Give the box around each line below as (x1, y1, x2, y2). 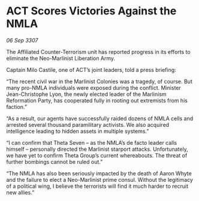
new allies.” (6, 188, 35, 196)
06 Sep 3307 (6, 36, 38, 44)
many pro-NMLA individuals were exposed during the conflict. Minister (6, 84, 182, 91)
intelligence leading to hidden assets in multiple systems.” (6, 127, 149, 135)
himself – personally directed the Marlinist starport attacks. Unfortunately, (6, 145, 189, 153)
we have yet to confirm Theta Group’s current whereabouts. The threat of (6, 151, 188, 159)
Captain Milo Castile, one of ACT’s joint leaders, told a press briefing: (6, 66, 177, 73)
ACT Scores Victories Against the (6, 4, 177, 18)
